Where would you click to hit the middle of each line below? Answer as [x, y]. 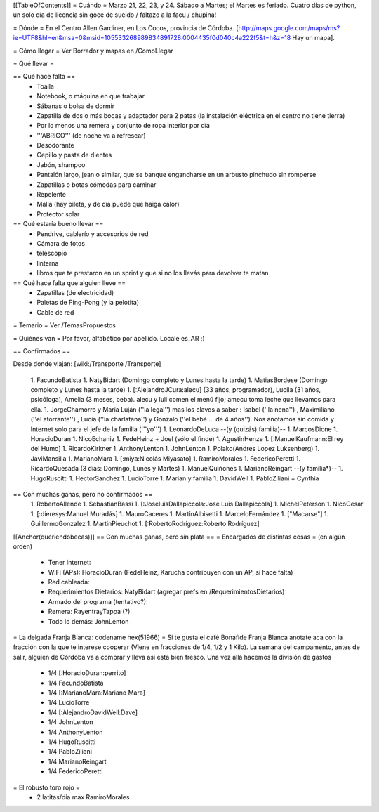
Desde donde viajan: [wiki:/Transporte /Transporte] [87, 364]
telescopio [52, 254]
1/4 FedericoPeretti [75, 771]
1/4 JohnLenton [71, 722]
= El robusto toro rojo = [47, 787]
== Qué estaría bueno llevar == [58, 224]
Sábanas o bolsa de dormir [76, 106]
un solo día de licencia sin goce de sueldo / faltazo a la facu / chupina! [115, 15]
